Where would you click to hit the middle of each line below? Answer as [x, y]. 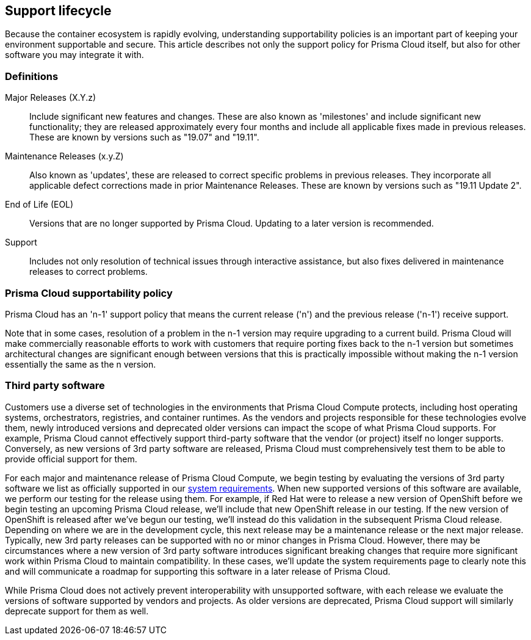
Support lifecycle [58, 11]
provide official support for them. [71, 459]
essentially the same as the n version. [81, 364]
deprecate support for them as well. [77, 611]
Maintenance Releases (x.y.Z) [64, 156]
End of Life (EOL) [39, 205]
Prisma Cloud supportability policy [89, 293]
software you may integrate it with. [74, 55]
